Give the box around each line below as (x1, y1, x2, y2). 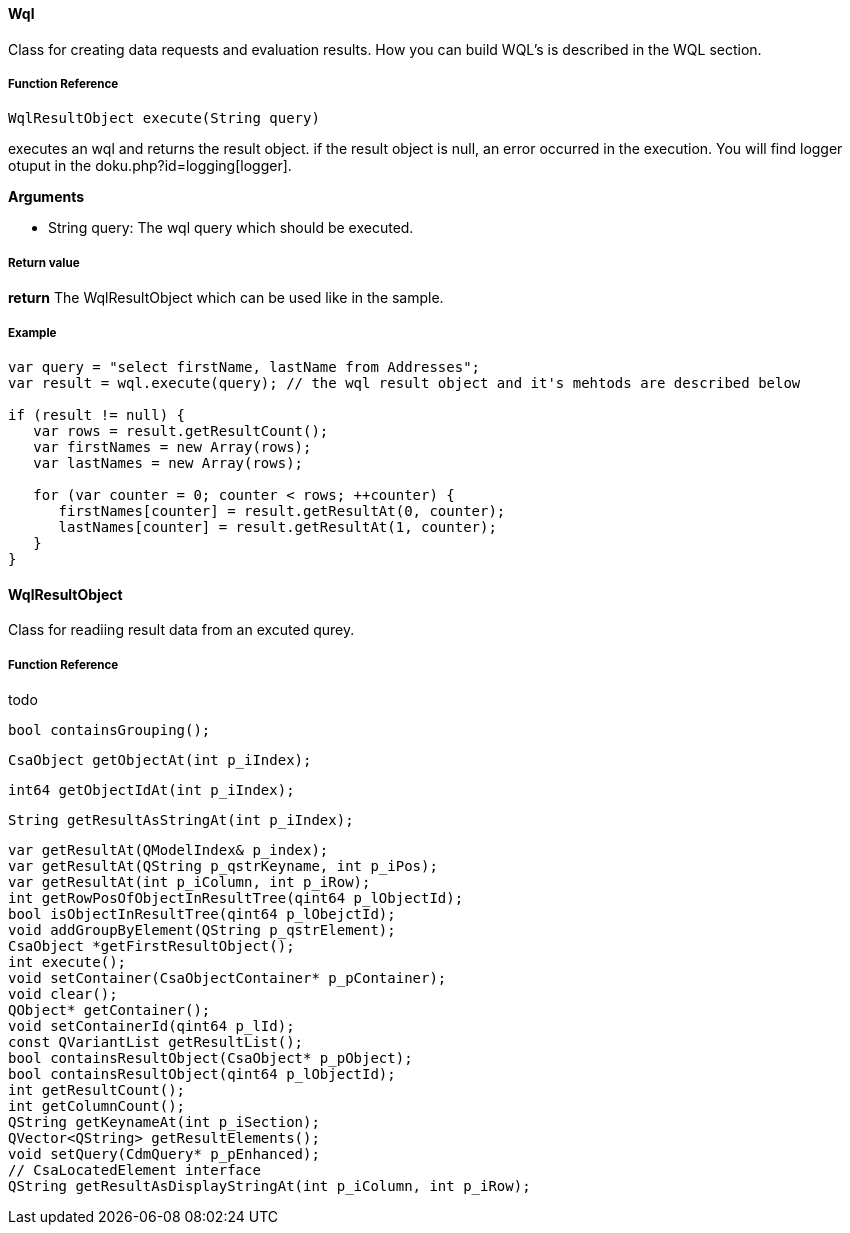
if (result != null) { (8, 406, 186, 423)
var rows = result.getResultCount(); (33, 422, 329, 439)
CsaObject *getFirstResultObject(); (8, 937, 295, 954)
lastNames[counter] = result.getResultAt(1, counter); (58, 518, 497, 535)
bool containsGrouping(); (8, 721, 211, 738)
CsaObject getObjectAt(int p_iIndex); (8, 751, 312, 768)
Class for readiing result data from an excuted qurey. (8, 621, 355, 639)
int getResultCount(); (8, 1081, 186, 1098)
